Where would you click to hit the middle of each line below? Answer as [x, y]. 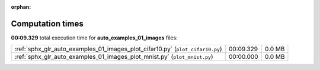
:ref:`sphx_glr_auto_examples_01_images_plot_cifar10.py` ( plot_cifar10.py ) [118, 49]
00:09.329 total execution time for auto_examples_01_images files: [94, 38]
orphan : [21, 7]
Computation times [47, 24]
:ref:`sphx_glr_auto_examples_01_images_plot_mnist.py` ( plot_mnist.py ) [114, 57]
